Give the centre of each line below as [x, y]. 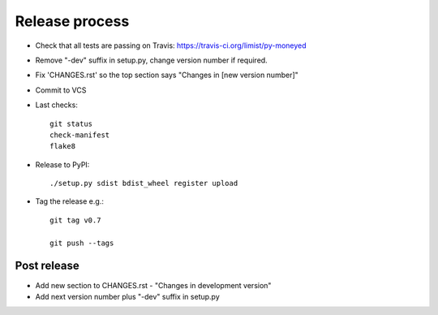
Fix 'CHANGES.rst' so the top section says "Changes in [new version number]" [167, 75]
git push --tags [82, 243]
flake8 [63, 147]
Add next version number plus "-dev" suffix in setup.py [128, 296]
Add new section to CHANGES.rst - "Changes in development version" [153, 285]
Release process [72, 21]
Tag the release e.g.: [70, 201]
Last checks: [57, 105]
